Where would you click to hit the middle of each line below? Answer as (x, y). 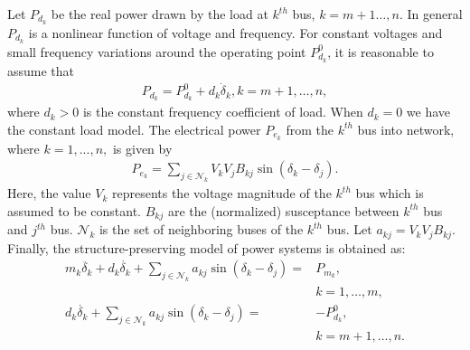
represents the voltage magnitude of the (221, 193)
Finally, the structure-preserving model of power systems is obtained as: (207, 247)
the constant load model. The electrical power (134, 129)
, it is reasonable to (381, 51)
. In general (431, 14)
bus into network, (406, 129)
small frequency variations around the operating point (157, 51)
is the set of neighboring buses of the (201, 229)
